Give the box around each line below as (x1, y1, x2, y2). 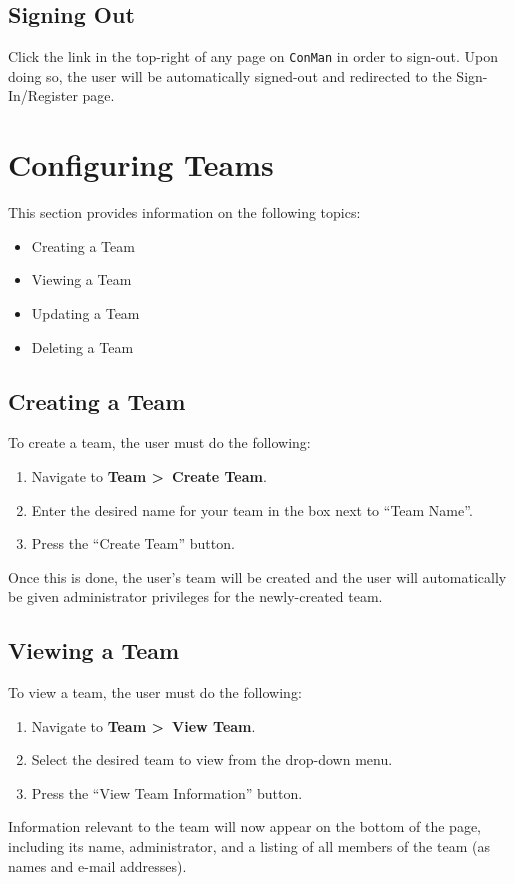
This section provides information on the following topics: (8, 202, 361, 223)
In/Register (8, 85, 78, 106)
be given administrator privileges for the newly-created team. (8, 586, 383, 607)
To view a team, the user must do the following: (8, 682, 302, 703)
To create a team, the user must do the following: (8, 432, 311, 453)
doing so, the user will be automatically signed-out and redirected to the (8, 65, 452, 86)
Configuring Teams (8, 144, 274, 185)
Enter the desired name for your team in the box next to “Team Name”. (31, 499, 473, 520)
